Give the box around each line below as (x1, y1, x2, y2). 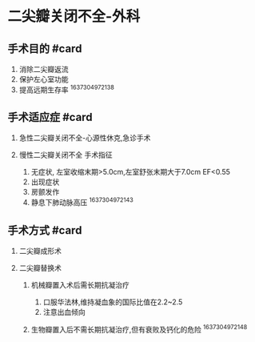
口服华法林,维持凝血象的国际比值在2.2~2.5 (42, 297, 183, 307)
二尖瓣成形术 (18, 246, 62, 255)
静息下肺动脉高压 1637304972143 (30, 196, 133, 207)
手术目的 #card (7, 42, 82, 55)
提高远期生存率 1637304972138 (18, 83, 115, 95)
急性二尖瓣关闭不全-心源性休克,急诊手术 (18, 133, 151, 143)
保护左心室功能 (18, 74, 69, 84)
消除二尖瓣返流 (18, 65, 69, 74)
